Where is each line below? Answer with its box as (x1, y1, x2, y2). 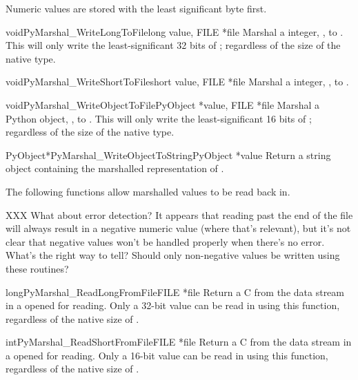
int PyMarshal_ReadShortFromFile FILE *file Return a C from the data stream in (6, 335, 352, 349)
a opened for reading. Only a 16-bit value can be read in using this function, (6, 348, 328, 362)
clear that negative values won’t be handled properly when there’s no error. (6, 234, 325, 249)
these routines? (6, 261, 69, 275)
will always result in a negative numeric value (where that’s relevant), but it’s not (6, 221, 351, 235)
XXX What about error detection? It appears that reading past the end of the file (6, 207, 353, 222)
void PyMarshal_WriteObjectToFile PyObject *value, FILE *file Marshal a (6, 97, 319, 112)
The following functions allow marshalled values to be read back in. (6, 184, 290, 198)
